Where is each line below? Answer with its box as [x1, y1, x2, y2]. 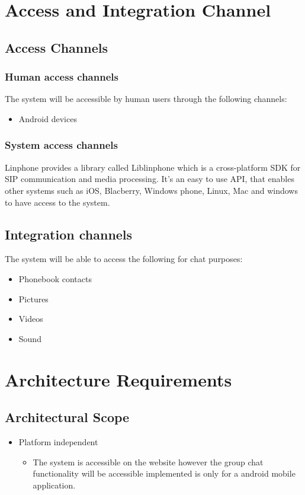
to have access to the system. [5, 196, 110, 208]
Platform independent [18, 435, 98, 448]
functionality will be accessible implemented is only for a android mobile [33, 467, 296, 480]
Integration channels [5, 225, 133, 243]
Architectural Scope [5, 408, 130, 426]
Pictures [18, 292, 49, 305]
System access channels [5, 138, 118, 152]
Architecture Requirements [5, 367, 232, 391]
